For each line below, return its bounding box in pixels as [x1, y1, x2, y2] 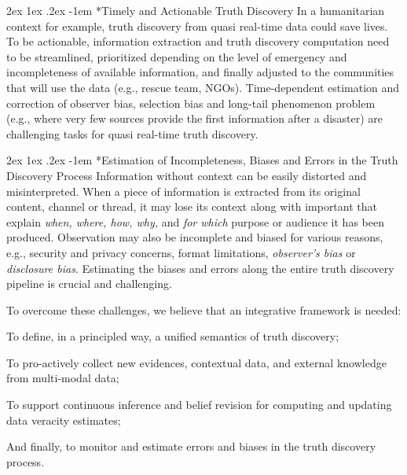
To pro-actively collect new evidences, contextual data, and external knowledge [6, 354, 387, 370]
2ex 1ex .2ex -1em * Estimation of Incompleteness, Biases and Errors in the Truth [6, 152, 398, 168]
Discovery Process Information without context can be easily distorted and [6, 167, 367, 183]
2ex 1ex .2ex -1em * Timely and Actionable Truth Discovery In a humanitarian [6, 2, 385, 18]
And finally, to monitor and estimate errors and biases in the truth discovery [6, 438, 376, 455]
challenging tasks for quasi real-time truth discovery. [6, 125, 258, 142]
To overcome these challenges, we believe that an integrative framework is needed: [6, 301, 401, 318]
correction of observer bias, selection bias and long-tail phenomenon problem [6, 94, 376, 111]
